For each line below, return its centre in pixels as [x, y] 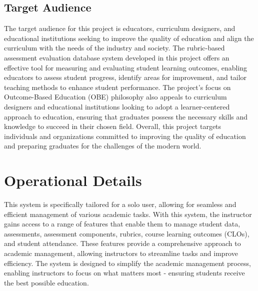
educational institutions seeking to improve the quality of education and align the [129, 38]
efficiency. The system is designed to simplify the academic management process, [127, 263]
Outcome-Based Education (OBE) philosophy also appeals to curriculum [115, 97]
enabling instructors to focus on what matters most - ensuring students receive [124, 273]
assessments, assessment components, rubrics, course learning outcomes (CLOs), [127, 233]
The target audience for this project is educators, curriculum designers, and [120, 28]
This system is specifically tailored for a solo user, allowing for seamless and [120, 204]
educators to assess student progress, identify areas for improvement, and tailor [125, 77]
